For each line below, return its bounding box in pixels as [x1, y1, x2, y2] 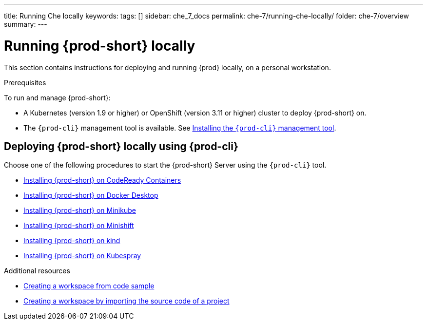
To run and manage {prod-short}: [4, 93, 111, 102]
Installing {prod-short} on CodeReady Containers [23, 176, 181, 185]
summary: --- [4, 20, 47, 28]
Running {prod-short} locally [4, 37, 195, 54]
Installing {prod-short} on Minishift [23, 221, 134, 230]
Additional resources [4, 267, 70, 275]
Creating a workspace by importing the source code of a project [23, 297, 230, 305]
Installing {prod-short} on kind [23, 236, 120, 245]
